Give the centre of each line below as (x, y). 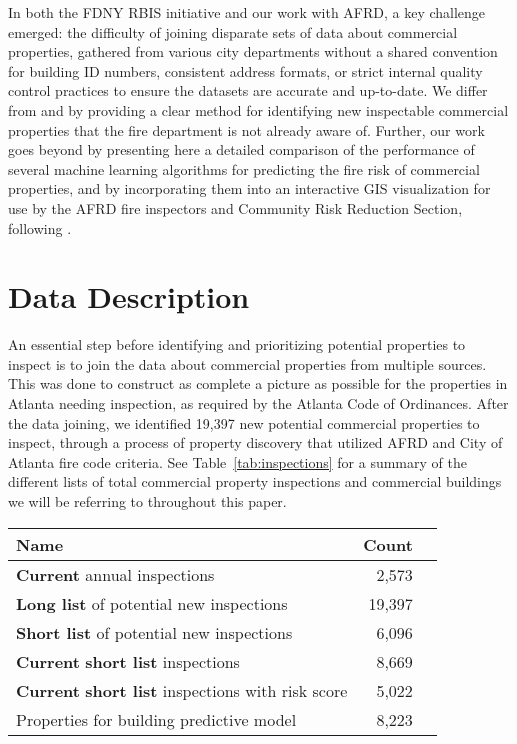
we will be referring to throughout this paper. (147, 501)
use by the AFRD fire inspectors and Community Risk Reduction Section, (235, 207)
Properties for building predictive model (156, 719)
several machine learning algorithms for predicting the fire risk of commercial (244, 168)
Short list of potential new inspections (154, 632)
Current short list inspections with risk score (182, 690)
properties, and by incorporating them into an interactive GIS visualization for (249, 188)
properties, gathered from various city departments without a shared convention (253, 51)
